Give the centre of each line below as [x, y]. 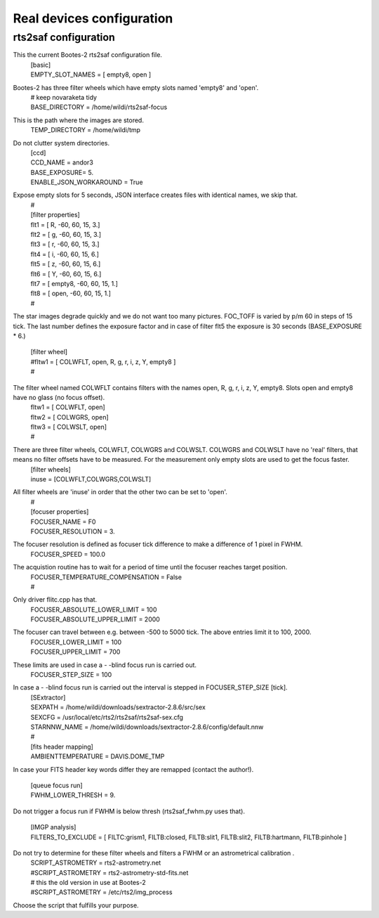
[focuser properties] [60, 512]
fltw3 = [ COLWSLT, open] [69, 427]
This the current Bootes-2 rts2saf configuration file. [88, 55]
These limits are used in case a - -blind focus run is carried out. [105, 665]
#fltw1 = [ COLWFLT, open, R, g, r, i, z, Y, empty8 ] [103, 361]
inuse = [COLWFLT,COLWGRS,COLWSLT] [91, 479]
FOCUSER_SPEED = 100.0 [68, 554]
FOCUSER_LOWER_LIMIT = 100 [76, 642]
